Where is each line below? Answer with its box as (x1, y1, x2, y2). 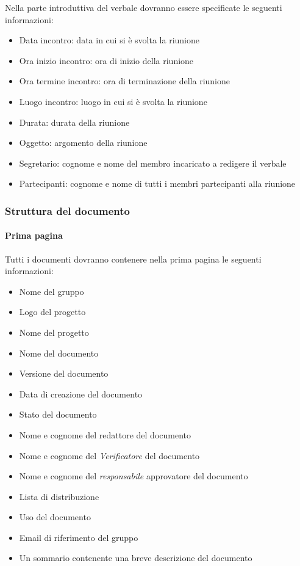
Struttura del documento (5, 203, 130, 218)
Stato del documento (19, 408, 97, 421)
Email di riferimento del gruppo (19, 531, 138, 543)
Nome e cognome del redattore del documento (19, 428, 191, 441)
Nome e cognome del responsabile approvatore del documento (19, 470, 248, 482)
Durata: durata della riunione (19, 115, 130, 128)
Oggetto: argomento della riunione (19, 136, 148, 149)
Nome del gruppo (19, 285, 84, 297)
